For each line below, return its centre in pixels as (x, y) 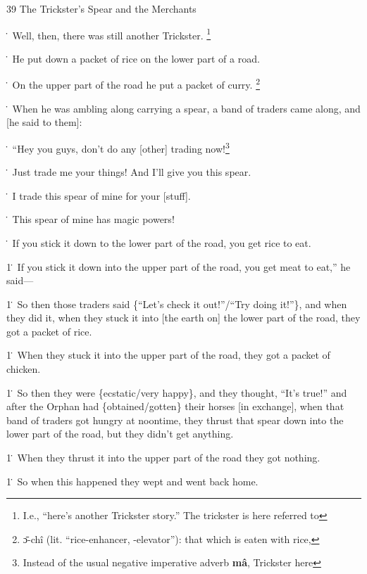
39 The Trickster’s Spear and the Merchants (101, 8)
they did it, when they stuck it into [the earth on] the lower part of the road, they (183, 318)
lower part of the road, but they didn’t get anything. (120, 434)
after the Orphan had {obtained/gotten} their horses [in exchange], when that (175, 406)
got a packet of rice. (49, 331)
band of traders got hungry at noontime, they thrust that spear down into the (175, 420)
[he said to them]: (44, 122)
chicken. (24, 369)
